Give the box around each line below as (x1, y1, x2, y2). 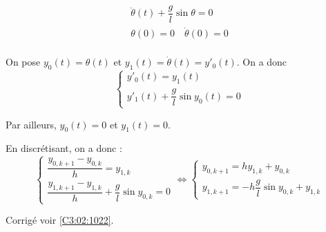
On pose (6, 55, 41, 69)
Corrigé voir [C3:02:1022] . (6, 213, 114, 227)
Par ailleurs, (6, 117, 57, 131)
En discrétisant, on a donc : (6, 141, 122, 155)
